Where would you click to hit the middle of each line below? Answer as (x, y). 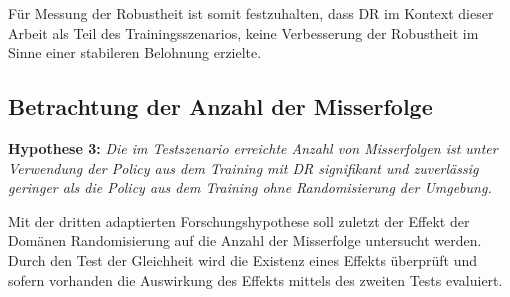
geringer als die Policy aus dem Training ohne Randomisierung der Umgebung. (250, 187)
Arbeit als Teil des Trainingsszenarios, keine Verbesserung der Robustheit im (243, 32)
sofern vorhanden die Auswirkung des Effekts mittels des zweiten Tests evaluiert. (255, 279)
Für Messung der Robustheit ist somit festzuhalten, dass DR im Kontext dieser (251, 13)
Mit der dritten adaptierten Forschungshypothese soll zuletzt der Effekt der (239, 220)
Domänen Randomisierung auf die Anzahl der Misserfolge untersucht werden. (245, 240)
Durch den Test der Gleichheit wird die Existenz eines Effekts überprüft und (243, 259)
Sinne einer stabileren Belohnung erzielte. (135, 52)
